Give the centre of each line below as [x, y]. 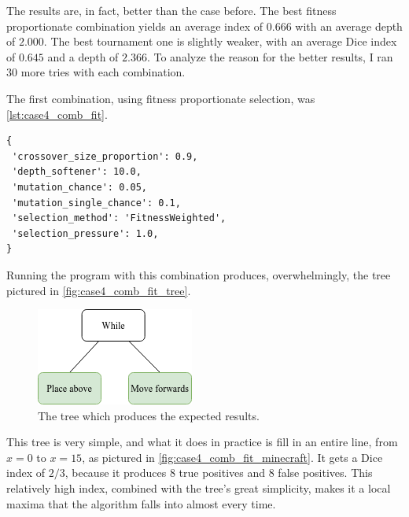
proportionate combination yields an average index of [135, 26]
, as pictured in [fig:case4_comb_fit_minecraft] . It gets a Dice [232, 457]
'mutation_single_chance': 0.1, [96, 203]
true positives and [222, 473]
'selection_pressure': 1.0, [85, 233]
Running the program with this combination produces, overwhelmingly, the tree [199, 274]
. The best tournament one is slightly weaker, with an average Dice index [220, 41]
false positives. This [325, 473]
